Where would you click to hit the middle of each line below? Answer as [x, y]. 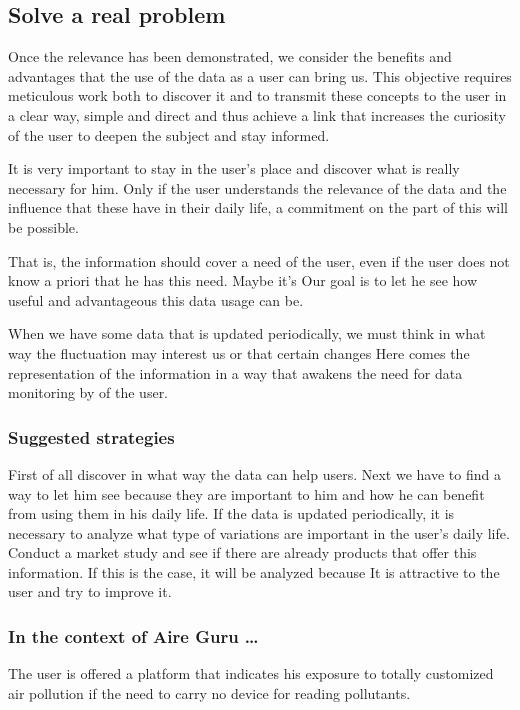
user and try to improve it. [90, 591]
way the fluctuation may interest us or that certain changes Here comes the [239, 352]
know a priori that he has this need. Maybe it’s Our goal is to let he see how [243, 280]
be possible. [43, 226]
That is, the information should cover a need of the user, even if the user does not [259, 260]
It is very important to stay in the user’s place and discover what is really [234, 168]
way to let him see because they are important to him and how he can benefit [246, 493]
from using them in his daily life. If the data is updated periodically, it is [231, 513]
